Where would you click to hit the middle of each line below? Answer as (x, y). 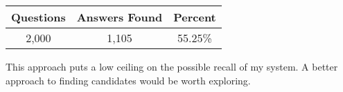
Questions (38, 17)
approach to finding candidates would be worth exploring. (128, 80)
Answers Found (120, 17)
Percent (195, 17)
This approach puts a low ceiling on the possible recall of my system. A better (172, 66)
